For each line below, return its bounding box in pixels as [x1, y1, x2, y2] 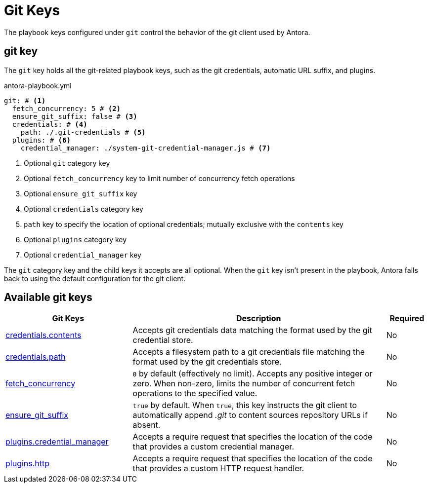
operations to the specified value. [132, 388, 257, 399]
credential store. [132, 335, 193, 345]
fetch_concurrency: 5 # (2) [12, 104, 121, 112]
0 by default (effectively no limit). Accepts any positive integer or [132, 369, 373, 379]
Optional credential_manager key [24, 250, 141, 259]
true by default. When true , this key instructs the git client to [132, 400, 357, 411]
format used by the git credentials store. [132, 357, 282, 367]
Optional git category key [24, 158, 110, 167]
